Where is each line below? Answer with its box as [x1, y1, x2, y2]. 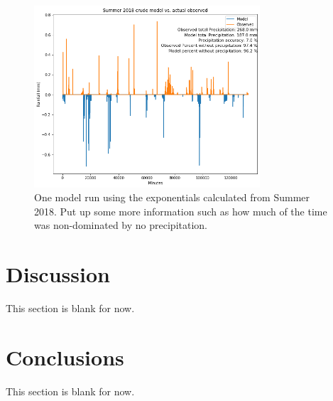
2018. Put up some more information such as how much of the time [34, 203, 327, 218]
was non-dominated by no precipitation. [34, 218, 207, 232]
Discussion [6, 260, 110, 289]
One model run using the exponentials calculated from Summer [34, 190, 310, 205]
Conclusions [6, 342, 124, 371]
